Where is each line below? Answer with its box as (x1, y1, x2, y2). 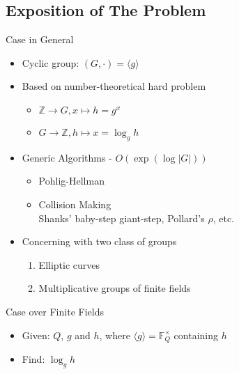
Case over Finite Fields (6, 304, 104, 318)
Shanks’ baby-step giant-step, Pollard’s (38, 210, 205, 225)
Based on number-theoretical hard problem (22, 79, 206, 93)
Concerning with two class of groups (22, 234, 177, 249)
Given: (22, 327, 50, 342)
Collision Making (38, 196, 111, 211)
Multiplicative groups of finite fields (38, 281, 191, 295)
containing (174, 327, 218, 342)
